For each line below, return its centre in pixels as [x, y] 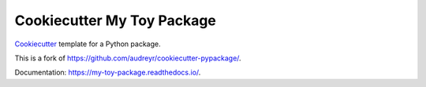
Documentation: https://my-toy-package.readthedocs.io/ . [108, 72]
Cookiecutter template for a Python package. [88, 44]
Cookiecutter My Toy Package [116, 20]
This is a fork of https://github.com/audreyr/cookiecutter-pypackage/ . [128, 58]
